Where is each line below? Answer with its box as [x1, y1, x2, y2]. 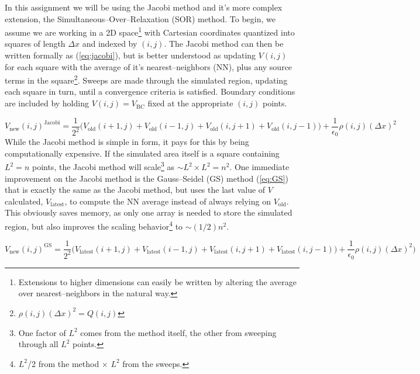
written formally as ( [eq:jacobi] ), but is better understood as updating [5, 49, 256, 61]
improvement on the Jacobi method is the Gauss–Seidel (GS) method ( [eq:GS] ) [5, 172, 288, 184]
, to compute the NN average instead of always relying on [64, 195, 271, 207]
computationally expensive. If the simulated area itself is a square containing [5, 147, 280, 159]
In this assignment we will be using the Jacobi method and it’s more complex [5, 1, 283, 13]
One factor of [18, 326, 66, 338]
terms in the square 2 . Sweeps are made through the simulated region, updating [5, 72, 288, 86]
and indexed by [82, 37, 137, 50]
